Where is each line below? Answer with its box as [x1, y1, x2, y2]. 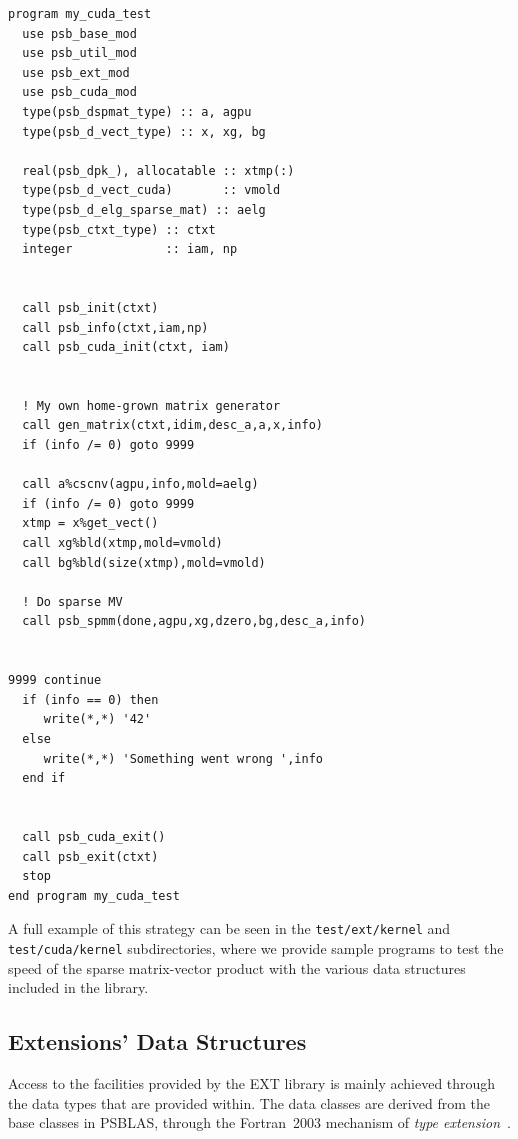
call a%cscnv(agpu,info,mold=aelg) [22, 477, 259, 492]
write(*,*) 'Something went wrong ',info [43, 751, 323, 766]
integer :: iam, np [22, 242, 238, 257]
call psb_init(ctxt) [22, 300, 159, 315]
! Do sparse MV [22, 594, 123, 609]
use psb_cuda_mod [22, 85, 137, 100]
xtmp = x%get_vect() [22, 516, 159, 531]
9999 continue [8, 673, 102, 688]
